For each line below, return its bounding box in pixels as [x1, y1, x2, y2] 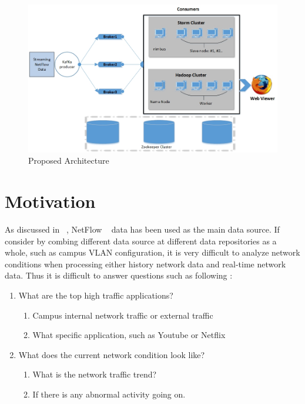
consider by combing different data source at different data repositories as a [5, 234, 277, 247]
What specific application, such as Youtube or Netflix [32, 329, 226, 341]
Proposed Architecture [28, 154, 109, 167]
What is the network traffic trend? [32, 368, 157, 380]
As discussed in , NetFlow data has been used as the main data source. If [5, 223, 280, 235]
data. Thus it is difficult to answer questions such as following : [5, 269, 233, 282]
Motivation [5, 189, 96, 213]
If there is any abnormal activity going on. [32, 388, 186, 400]
